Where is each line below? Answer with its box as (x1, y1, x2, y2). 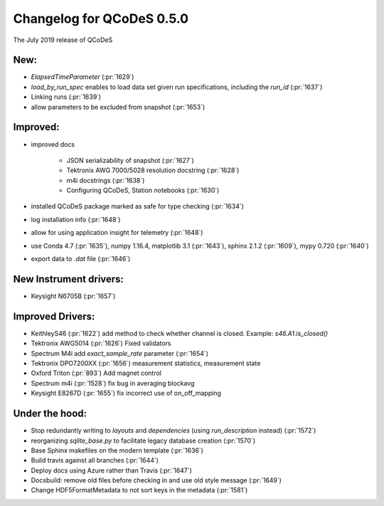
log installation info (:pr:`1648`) (31, 215, 121, 223)
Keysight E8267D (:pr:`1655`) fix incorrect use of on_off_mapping (31, 389, 222, 398)
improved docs (31, 139, 75, 149)
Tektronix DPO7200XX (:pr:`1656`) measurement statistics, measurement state (31, 359, 261, 368)
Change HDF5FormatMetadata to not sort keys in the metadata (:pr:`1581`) (31, 486, 248, 495)
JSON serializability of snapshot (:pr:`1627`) (66, 156, 195, 164)
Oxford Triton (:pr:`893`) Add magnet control (31, 369, 161, 377)
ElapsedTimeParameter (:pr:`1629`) (31, 73, 134, 81)
